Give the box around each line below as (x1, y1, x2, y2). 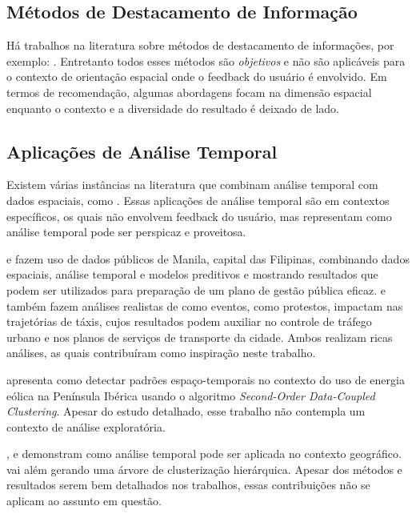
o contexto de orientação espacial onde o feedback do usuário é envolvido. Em (6, 68, 387, 85)
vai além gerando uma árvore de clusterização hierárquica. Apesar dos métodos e (6, 460, 402, 477)
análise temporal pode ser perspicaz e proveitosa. (6, 223, 246, 240)
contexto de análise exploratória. (6, 418, 166, 435)
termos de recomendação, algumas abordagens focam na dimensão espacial (6, 83, 372, 100)
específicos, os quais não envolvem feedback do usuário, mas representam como (6, 207, 392, 224)
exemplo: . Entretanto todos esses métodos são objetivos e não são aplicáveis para (6, 52, 406, 69)
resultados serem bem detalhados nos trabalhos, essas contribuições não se (6, 476, 370, 493)
